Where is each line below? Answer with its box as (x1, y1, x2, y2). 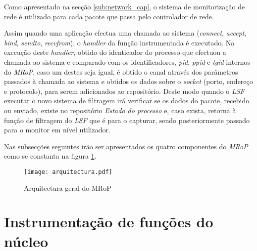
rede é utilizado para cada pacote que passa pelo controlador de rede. (4, 11, 214, 21)
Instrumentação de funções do (4, 211, 213, 232)
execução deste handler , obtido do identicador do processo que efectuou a (4, 47, 226, 57)
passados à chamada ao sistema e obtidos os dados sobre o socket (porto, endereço (4, 76, 253, 86)
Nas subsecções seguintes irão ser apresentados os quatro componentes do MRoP (4, 141, 248, 151)
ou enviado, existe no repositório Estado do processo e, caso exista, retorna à (4, 105, 236, 115)
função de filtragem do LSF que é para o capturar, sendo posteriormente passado (4, 115, 250, 125)
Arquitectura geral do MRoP (24, 182, 111, 193)
